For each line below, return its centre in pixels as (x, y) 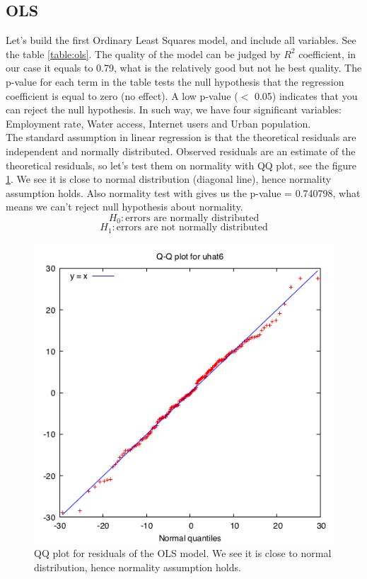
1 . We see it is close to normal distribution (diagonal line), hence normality (169, 179)
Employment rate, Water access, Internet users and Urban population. (158, 123)
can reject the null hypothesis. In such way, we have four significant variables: (174, 109)
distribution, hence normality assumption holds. (138, 567)
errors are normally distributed (192, 218)
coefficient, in (327, 54)
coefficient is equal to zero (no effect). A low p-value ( (122, 95)
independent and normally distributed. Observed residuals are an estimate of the (181, 151)
